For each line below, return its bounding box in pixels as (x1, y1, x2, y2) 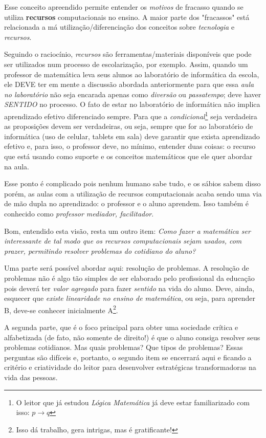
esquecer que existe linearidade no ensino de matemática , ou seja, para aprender (4, 293, 255, 303)
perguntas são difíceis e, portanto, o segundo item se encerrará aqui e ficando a (4, 352, 252, 362)
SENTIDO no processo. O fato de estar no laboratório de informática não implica (4, 99, 260, 109)
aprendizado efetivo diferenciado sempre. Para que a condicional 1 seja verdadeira (4, 109, 257, 121)
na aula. (4, 161, 30, 171)
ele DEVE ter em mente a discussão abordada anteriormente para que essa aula (4, 79, 254, 90)
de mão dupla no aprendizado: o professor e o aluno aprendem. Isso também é (4, 198, 249, 209)
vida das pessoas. (4, 371, 58, 382)
